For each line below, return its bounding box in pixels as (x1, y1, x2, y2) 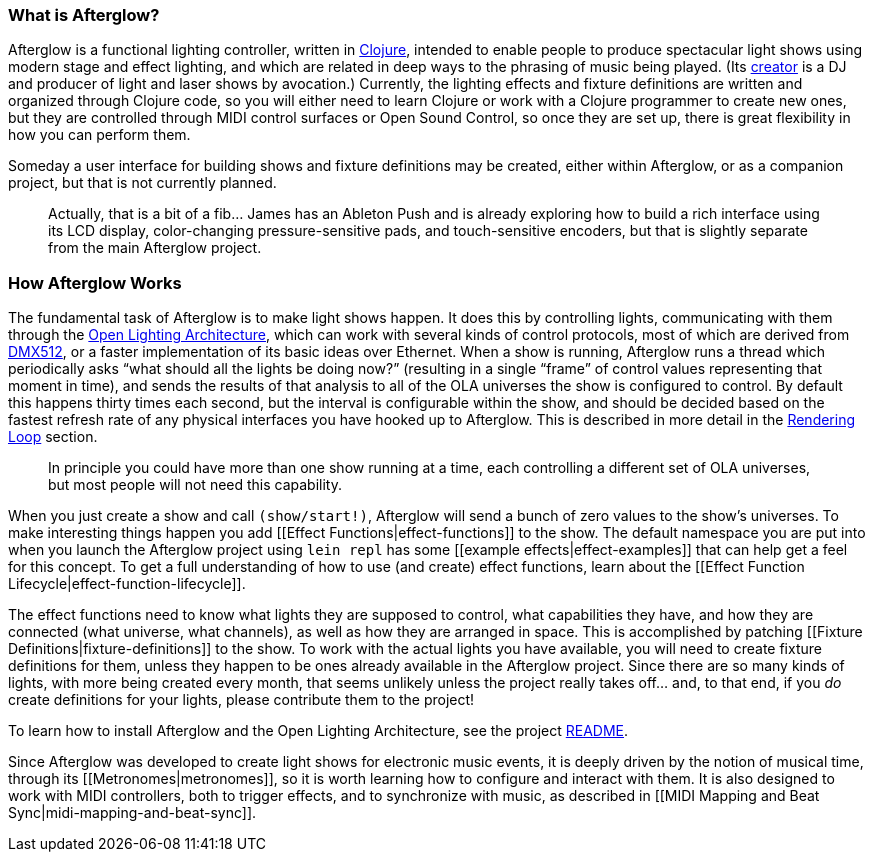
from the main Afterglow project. (48, 239, 262, 257)
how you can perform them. (8, 126, 191, 144)
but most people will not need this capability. (48, 476, 343, 494)
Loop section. (8, 428, 98, 446)
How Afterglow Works (8, 272, 182, 293)
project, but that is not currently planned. (8, 174, 277, 192)
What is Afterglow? (8, 5, 160, 25)
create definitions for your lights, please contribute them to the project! (8, 691, 475, 709)
